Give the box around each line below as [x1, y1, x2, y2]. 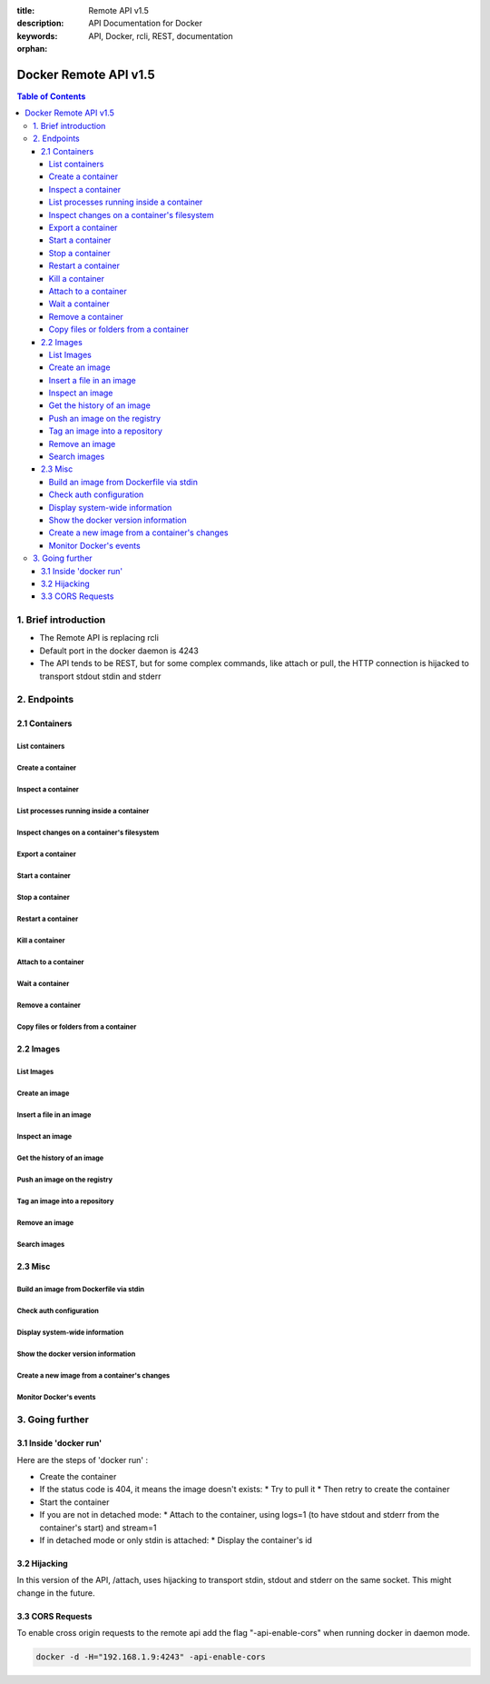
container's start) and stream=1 [39, 1522, 157, 1533]
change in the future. [16, 1587, 95, 1599]
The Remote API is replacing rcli [39, 633, 159, 643]
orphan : [16, 44, 48, 55]
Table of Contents [16, 91, 86, 102]
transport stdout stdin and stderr [39, 671, 162, 682]
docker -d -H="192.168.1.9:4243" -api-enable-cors [35, 1652, 267, 1662]
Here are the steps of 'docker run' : [16, 1454, 149, 1465]
